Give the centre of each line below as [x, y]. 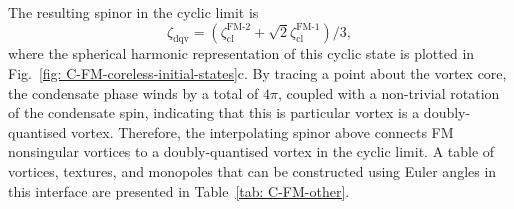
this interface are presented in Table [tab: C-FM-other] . [179, 190]
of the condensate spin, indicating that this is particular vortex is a [214, 112]
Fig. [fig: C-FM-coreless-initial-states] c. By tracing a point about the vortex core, [257, 72]
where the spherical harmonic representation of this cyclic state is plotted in [241, 53]
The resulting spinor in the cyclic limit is [133, 12]
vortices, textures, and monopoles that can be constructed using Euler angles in [252, 170]
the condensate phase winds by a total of [133, 92]
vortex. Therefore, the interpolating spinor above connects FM [262, 131]
